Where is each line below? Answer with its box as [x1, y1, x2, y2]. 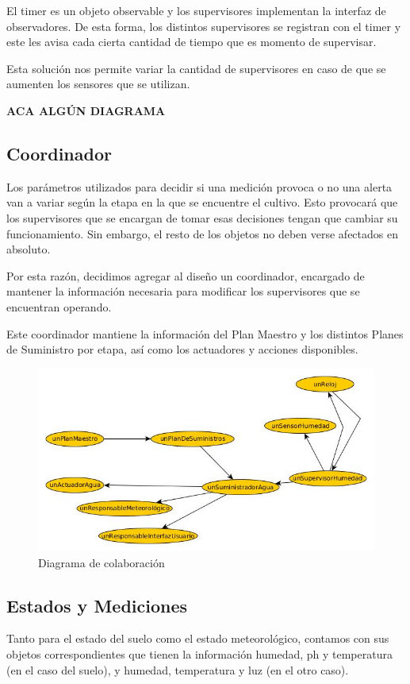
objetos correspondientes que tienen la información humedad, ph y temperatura [6, 645, 393, 662]
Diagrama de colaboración [38, 554, 165, 570]
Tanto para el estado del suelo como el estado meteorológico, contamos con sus [6, 630, 389, 647]
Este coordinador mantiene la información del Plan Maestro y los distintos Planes [6, 325, 404, 342]
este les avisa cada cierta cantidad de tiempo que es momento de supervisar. [6, 33, 377, 50]
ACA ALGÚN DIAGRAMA [6, 102, 166, 118]
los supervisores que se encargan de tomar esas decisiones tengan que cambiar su [6, 209, 398, 226]
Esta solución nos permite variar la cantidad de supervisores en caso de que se [6, 60, 386, 76]
